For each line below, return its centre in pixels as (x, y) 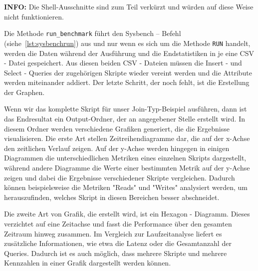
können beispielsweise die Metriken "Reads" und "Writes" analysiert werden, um (126, 187)
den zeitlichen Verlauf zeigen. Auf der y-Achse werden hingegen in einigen (117, 148)
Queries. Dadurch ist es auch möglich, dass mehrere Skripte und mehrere (116, 253)
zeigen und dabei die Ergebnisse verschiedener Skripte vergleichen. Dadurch (120, 177)
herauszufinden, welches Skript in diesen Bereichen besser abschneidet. (112, 197)
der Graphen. (24, 92)
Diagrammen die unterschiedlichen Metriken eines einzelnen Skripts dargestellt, (125, 158)
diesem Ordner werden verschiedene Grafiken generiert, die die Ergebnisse (117, 128)
